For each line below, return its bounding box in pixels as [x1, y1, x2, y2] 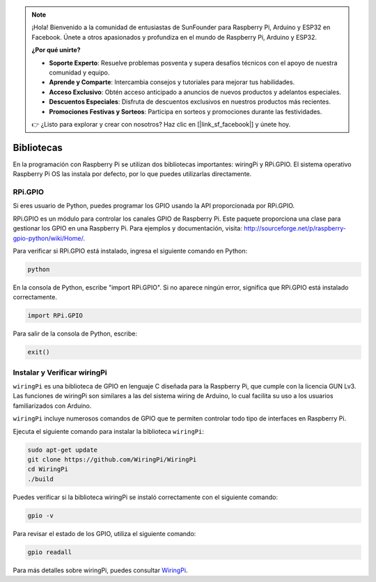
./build [27, 475, 54, 483]
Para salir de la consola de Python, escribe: [13, 329, 137, 338]
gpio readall [27, 548, 72, 556]
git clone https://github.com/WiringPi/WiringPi [27, 455, 197, 463]
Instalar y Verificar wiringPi [13, 368, 107, 377]
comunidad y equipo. [49, 68, 110, 77]
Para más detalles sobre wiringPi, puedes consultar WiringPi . [13, 566, 188, 574]
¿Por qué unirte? [31, 46, 81, 54]
